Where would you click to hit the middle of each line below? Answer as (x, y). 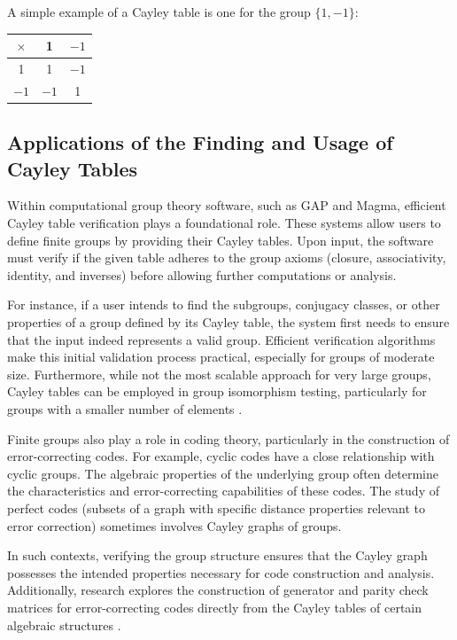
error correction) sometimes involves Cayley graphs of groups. (174, 525)
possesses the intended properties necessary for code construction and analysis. (221, 572)
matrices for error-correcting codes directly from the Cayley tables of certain (215, 607)
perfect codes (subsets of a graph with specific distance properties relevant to (217, 507)
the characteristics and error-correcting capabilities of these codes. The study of (223, 491)
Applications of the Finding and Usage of (200, 142)
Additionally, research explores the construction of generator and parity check (218, 590)
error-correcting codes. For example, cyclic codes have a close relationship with (221, 456)
